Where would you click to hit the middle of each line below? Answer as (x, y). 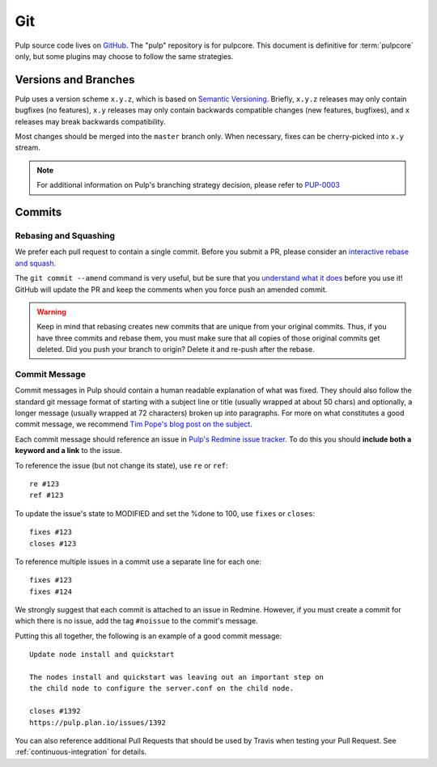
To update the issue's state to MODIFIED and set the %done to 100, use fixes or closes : (165, 513)
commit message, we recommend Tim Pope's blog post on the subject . (134, 424)
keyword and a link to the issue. (69, 451)
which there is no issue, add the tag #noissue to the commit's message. (136, 621)
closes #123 (53, 543)
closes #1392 (55, 711)
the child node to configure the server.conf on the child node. (162, 689)
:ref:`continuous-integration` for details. (81, 752)
